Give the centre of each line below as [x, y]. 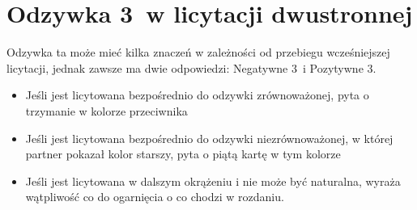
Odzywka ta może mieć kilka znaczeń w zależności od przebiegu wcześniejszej [198, 52]
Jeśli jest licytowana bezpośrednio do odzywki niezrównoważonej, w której [209, 138]
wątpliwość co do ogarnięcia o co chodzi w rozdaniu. [155, 197]
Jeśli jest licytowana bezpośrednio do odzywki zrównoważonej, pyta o [197, 95]
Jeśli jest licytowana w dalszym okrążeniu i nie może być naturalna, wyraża [213, 181]
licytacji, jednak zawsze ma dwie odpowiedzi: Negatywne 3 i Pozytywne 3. [191, 67]
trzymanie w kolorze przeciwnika [106, 110]
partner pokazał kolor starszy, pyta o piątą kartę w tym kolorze [183, 154]
